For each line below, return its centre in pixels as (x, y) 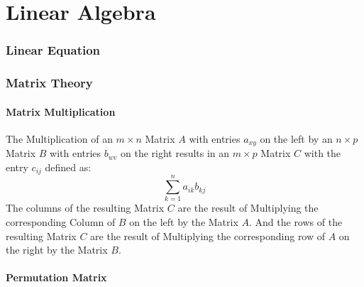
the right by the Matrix (57, 250)
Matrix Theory (49, 83)
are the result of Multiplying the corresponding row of (208, 235)
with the (322, 153)
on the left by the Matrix (184, 222)
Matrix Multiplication (61, 111)
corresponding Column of (61, 222)
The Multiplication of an (59, 138)
